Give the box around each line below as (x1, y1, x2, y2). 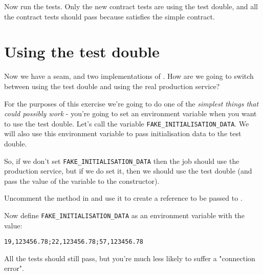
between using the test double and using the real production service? (4, 80, 220, 91)
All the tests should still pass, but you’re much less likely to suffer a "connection (4, 252, 255, 263)
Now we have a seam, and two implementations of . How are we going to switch (4, 71, 254, 81)
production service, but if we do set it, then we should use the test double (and (4, 165, 252, 176)
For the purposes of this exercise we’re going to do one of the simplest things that (4, 98, 259, 109)
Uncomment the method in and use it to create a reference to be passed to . (4, 193, 243, 203)
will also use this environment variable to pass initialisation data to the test (4, 128, 242, 139)
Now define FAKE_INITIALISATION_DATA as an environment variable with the (4, 209, 245, 220)
